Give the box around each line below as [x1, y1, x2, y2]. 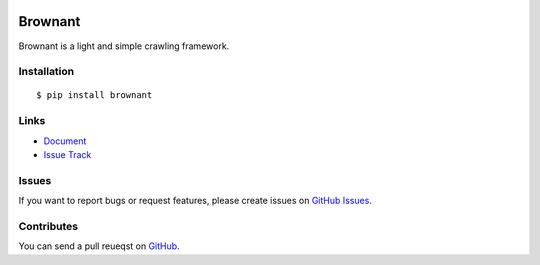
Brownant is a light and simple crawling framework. [18, 40, 230, 52]
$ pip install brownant [36, 90, 153, 101]
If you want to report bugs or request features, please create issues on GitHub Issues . [18, 195, 372, 207]
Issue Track [43, 149, 92, 160]
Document [43, 135, 87, 147]
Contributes [18, 219, 79, 233]
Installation [18, 65, 75, 79]
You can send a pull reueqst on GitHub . [18, 240, 180, 252]
